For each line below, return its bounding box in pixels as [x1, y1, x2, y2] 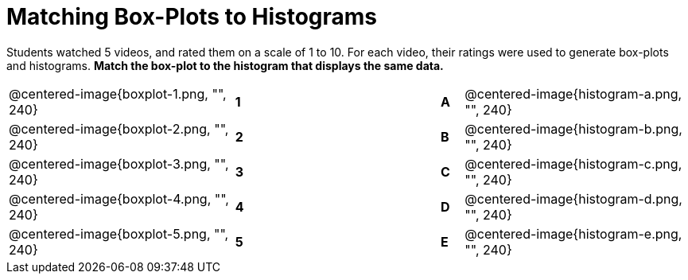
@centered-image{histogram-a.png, [464, 85, 682, 102]
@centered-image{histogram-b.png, [464, 120, 682, 137]
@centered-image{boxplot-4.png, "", [9, 190, 229, 207]
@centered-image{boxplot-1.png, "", [9, 85, 227, 102]
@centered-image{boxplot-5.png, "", [9, 225, 229, 242]
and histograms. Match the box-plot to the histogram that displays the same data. [6, 58, 444, 72]
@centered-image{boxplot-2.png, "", [9, 120, 229, 137]
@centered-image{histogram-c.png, [464, 155, 682, 172]
